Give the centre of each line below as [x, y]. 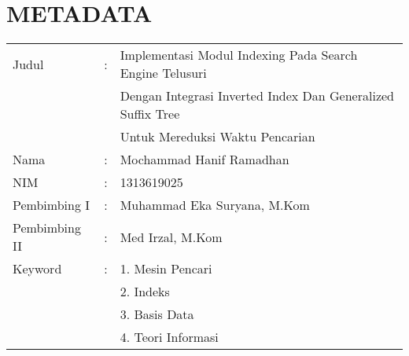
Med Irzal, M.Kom [171, 237]
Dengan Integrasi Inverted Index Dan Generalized [257, 96]
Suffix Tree [150, 114]
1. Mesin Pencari [166, 269]
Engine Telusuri [163, 73]
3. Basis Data [157, 314]
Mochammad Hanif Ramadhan [204, 160]
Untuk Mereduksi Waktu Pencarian [217, 137]
